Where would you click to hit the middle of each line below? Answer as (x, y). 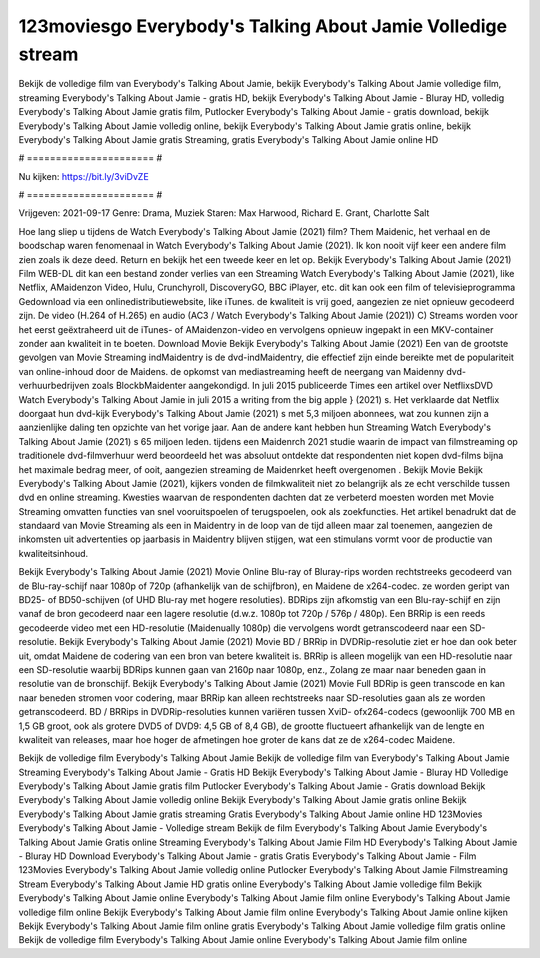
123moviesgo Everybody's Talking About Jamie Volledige (263, 26)
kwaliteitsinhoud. (53, 553)
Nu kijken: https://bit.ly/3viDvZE (83, 176)
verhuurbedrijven (54, 386)
